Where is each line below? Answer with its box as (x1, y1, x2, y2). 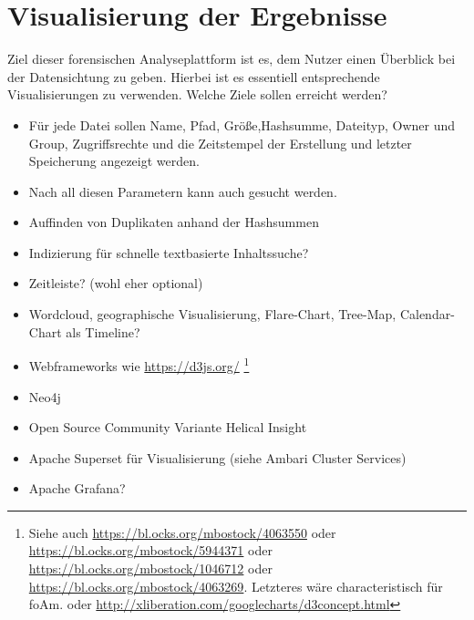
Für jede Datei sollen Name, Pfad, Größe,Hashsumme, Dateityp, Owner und (28, 115, 456, 134)
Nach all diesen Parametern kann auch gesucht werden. (28, 181, 337, 201)
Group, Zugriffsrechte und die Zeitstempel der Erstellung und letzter (28, 133, 412, 152)
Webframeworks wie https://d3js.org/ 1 (28, 354, 250, 375)
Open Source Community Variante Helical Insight (28, 418, 307, 437)
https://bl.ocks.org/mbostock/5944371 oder (28, 541, 273, 560)
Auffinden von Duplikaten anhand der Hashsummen (28, 212, 319, 232)
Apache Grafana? (28, 479, 126, 498)
